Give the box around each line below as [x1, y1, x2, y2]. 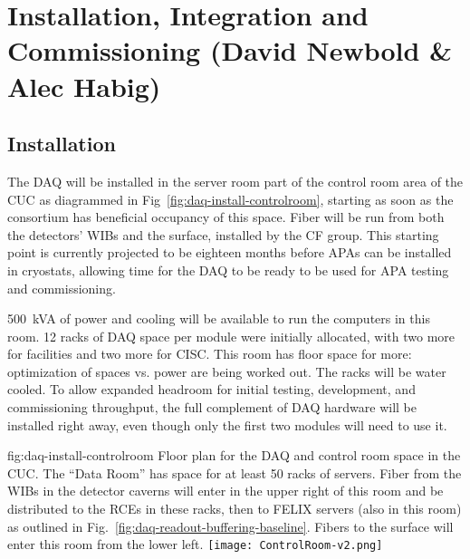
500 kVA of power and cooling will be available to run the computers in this [7, 309, 430, 328]
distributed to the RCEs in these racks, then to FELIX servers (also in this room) [7, 499, 462, 518]
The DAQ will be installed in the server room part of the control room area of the [7, 171, 464, 190]
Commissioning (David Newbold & [7, 32, 453, 69]
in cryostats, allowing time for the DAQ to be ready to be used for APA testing [7, 260, 449, 279]
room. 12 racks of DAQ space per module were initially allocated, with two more [7, 326, 456, 345]
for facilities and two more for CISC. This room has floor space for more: [7, 344, 412, 363]
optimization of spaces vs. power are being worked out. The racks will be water [7, 361, 446, 381]
